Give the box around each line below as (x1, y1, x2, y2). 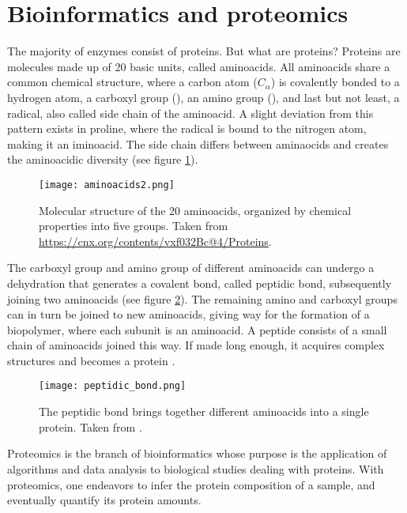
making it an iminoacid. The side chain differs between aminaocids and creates (7, 135, 389, 152)
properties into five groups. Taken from (39, 217, 228, 234)
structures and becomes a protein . (7, 352, 175, 368)
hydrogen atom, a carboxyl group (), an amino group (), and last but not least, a (7, 89, 400, 105)
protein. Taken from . (39, 418, 142, 435)
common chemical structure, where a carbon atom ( (7, 74, 258, 90)
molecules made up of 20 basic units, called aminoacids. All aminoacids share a (7, 58, 390, 74)
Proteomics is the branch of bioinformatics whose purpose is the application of (7, 445, 387, 462)
